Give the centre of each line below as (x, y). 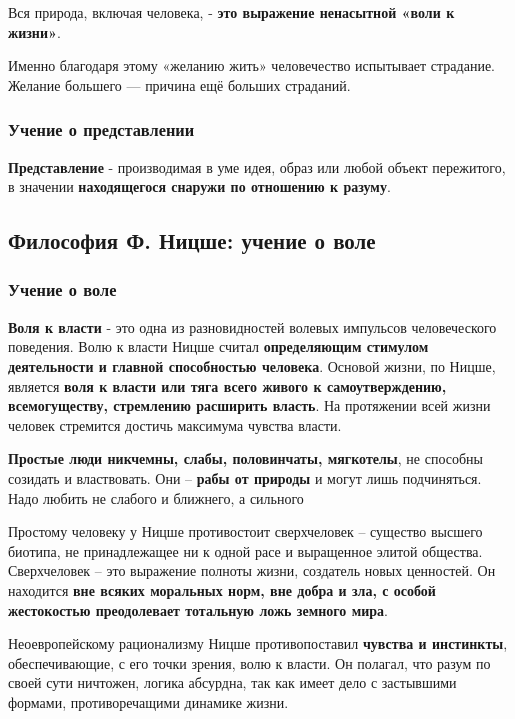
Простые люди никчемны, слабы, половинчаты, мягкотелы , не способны (245, 458)
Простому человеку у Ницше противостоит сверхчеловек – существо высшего (245, 531)
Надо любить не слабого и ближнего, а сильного (156, 497)
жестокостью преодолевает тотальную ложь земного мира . (198, 609)
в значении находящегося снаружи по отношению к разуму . (199, 186)
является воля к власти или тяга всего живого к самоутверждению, (227, 385)
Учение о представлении (101, 129)
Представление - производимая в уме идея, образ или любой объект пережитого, (257, 166)
